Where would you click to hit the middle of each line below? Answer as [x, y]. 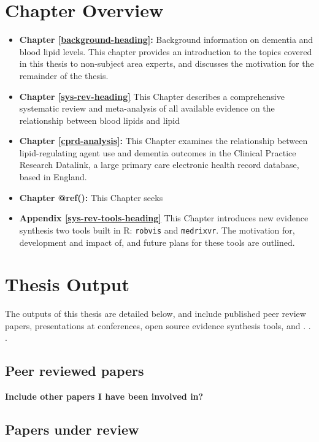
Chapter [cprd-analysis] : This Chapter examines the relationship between [163, 141]
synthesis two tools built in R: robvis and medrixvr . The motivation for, [157, 230]
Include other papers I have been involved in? [104, 396]
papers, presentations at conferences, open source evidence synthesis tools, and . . [158, 325]
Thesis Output [67, 284]
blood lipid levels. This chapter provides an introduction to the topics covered [166, 51]
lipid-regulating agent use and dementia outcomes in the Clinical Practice [158, 152]
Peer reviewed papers [75, 371]
